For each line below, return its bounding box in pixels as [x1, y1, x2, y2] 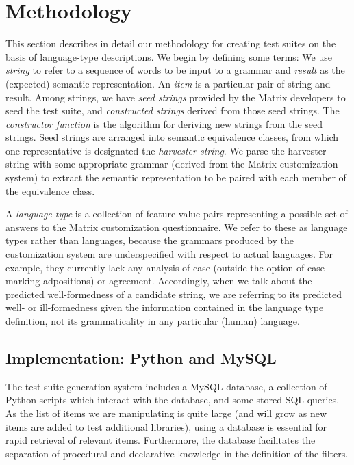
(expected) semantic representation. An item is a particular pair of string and [5, 76, 331, 90]
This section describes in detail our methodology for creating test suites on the [5, 36, 336, 51]
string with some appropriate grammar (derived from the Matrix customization [5, 157, 338, 171]
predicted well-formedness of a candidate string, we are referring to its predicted [5, 287, 342, 301]
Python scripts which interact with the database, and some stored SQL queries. [5, 393, 340, 407]
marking [5, 274, 40, 288]
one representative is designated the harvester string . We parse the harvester [5, 143, 327, 157]
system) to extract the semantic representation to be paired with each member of [5, 170, 346, 185]
